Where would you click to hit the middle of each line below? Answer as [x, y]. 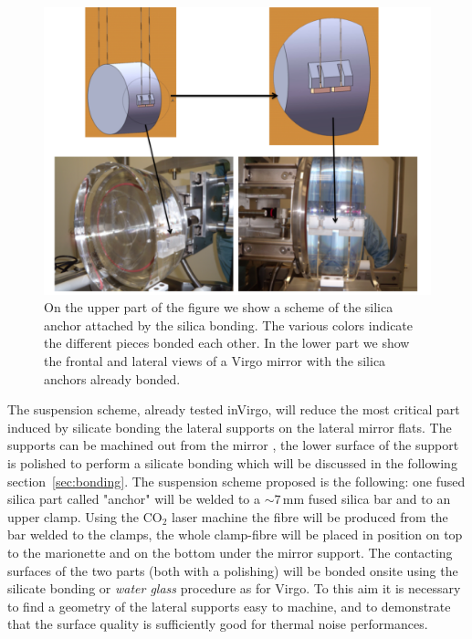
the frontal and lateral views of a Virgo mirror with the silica [215, 361]
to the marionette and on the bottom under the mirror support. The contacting [230, 552]
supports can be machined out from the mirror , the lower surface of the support [233, 445]
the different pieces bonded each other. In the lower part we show [227, 343]
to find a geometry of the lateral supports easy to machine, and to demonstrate [229, 606]
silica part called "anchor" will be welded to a [134, 499]
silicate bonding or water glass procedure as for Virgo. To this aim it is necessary [234, 588]
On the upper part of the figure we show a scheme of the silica [219, 307]
